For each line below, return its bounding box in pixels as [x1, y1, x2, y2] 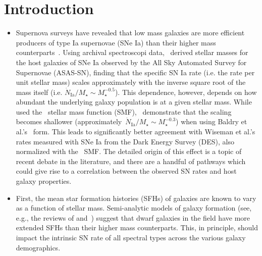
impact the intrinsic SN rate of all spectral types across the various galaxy [16, 232, 246, 242]
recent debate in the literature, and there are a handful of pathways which [16, 156, 246, 166]
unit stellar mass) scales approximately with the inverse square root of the [16, 77, 246, 87]
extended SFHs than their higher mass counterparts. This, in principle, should [16, 222, 258, 233]
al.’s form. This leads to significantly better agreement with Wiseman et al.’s [16, 126, 255, 137]
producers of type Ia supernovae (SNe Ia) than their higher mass [16, 37, 216, 47]
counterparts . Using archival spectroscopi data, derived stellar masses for [16, 47, 248, 58]
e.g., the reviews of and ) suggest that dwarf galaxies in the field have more [16, 212, 250, 223]
